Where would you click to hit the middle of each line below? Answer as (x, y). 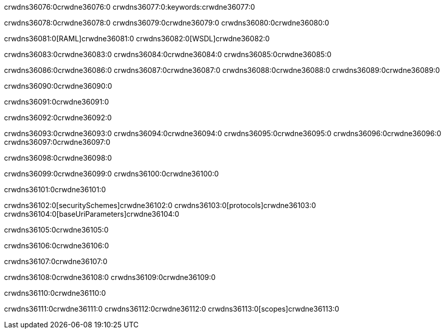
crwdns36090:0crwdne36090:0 (58, 86)
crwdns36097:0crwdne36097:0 (57, 142)
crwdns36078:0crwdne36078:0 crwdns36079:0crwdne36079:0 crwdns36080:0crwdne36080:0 (167, 23)
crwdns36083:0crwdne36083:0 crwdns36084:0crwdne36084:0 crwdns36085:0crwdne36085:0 (168, 54)
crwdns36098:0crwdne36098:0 (58, 158)
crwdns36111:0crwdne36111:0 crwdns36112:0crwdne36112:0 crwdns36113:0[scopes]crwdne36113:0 (172, 309)
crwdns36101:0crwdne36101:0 (55, 189)
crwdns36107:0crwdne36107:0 (56, 261)
